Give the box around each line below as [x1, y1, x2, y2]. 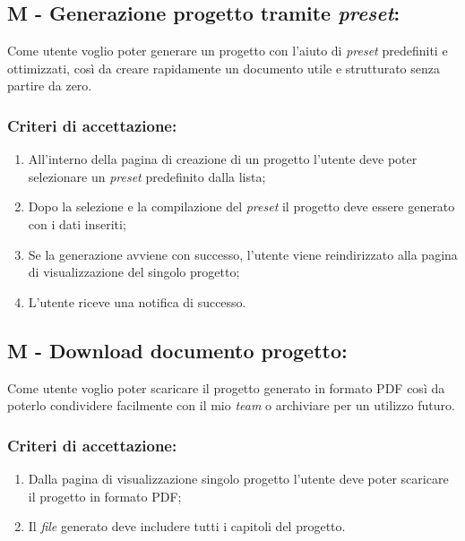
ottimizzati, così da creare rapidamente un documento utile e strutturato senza [7, 58, 441, 77]
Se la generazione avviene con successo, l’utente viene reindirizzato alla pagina [28, 245, 458, 263]
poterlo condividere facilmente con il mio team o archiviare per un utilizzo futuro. [7, 396, 455, 415]
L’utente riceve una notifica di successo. [28, 292, 246, 311]
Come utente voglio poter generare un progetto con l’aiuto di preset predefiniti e [7, 41, 448, 60]
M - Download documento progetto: [7, 336, 348, 364]
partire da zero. [7, 76, 92, 95]
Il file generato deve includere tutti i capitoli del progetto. [28, 517, 346, 536]
